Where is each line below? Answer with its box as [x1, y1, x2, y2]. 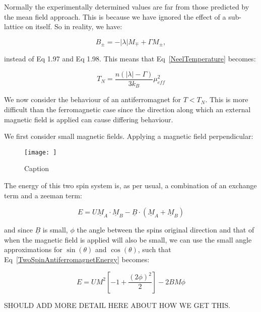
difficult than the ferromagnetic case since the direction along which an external [4, 104, 251, 114]
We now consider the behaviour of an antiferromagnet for [4, 94, 181, 105]
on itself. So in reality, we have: [25, 21, 122, 32]
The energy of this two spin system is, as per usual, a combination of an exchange [4, 180, 257, 190]
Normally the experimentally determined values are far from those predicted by [4, 2, 249, 12]
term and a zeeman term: [4, 190, 82, 200]
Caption [24, 163, 49, 174]
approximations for [4, 244, 62, 255]
